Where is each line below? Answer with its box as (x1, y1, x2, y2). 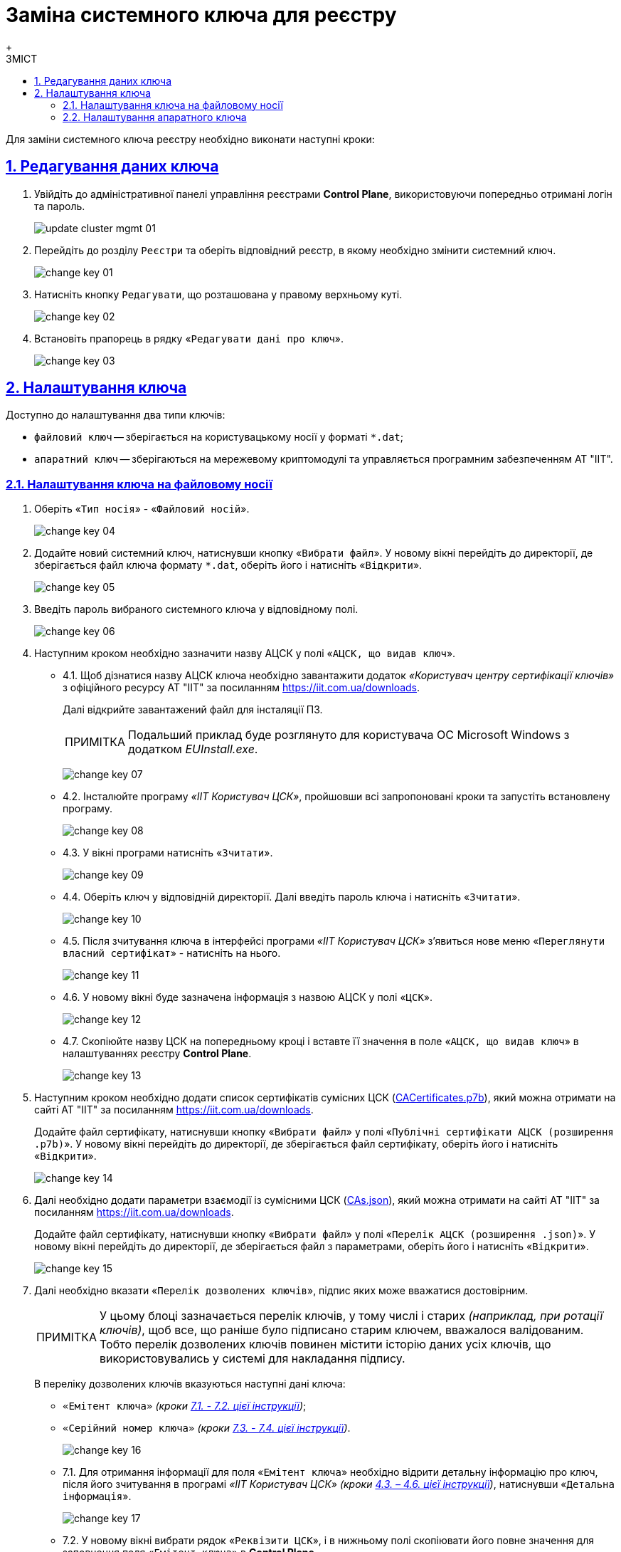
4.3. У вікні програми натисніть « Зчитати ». (63, 846, 273, 859)
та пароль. (34, 199, 85, 212)
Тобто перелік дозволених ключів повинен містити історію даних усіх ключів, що (100, 1337, 551, 1352)
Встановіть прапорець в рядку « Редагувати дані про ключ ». (34, 332, 344, 345)
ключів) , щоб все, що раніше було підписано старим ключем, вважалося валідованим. (100, 1323, 584, 1338)
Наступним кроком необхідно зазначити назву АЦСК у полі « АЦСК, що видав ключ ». (34, 647, 456, 660)
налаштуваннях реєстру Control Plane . (63, 1047, 252, 1060)
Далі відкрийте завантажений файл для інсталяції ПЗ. (63, 703, 323, 716)
